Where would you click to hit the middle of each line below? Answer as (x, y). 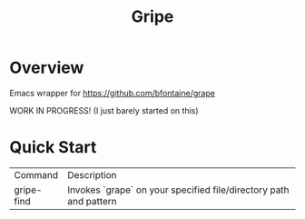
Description (92, 174)
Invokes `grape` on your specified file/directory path (178, 190)
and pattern (93, 201)
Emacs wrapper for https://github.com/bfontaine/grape (113, 93)
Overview (47, 68)
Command (36, 174)
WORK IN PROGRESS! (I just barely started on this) (104, 110)
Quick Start (53, 148)
